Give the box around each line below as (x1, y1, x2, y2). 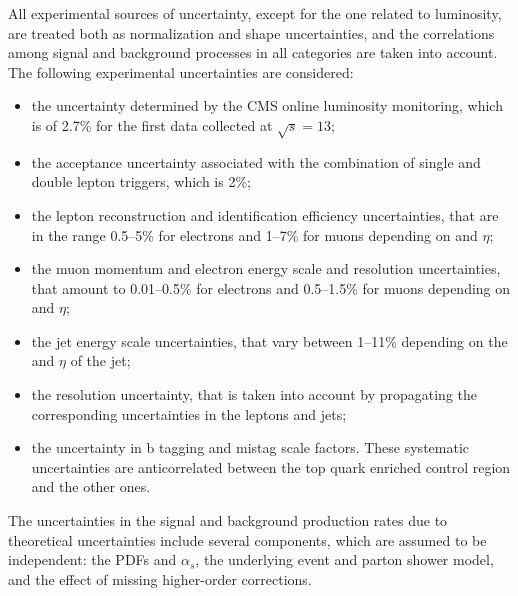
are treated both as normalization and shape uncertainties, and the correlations (8, 22, 495, 43)
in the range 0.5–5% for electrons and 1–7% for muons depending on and (31, 224, 478, 245)
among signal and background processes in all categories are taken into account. (8, 42, 498, 63)
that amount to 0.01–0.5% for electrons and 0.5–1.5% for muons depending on (31, 277, 511, 298)
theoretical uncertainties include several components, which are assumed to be (8, 529, 487, 550)
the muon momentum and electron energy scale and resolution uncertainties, (31, 258, 501, 279)
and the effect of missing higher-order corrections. (8, 568, 312, 589)
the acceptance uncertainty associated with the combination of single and (31, 151, 481, 172)
